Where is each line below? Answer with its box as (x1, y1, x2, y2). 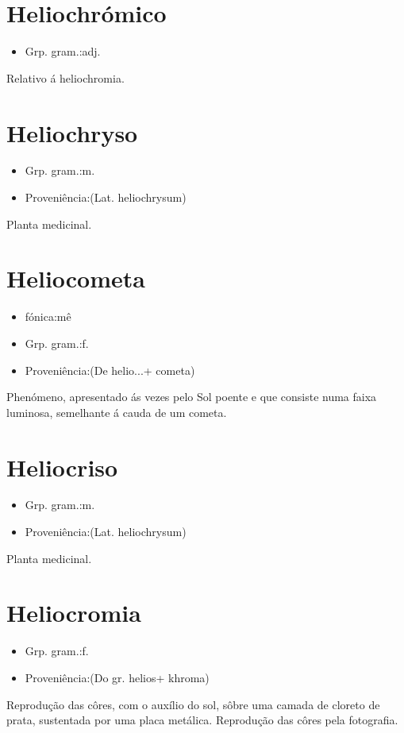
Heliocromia (6, 596, 141, 629)
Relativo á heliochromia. (6, 69, 125, 86)
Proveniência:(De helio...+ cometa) (25, 361, 195, 378)
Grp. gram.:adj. (25, 43, 101, 60)
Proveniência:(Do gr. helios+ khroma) (25, 669, 210, 685)
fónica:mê (25, 308, 71, 325)
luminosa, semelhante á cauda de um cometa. (6, 403, 227, 420)
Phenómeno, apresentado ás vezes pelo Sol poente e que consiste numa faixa (6, 388, 377, 405)
